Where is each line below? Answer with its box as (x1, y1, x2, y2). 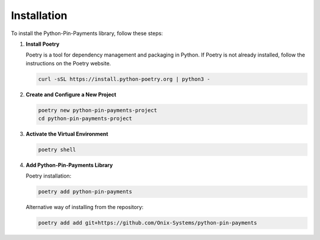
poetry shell (38, 146, 76, 153)
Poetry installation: (25, 172, 72, 179)
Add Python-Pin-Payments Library (25, 162, 113, 169)
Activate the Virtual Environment (25, 131, 108, 138)
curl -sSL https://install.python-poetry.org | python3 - (38, 75, 210, 83)
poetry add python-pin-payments (38, 188, 133, 195)
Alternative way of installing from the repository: (25, 204, 144, 211)
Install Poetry (25, 40, 60, 48)
